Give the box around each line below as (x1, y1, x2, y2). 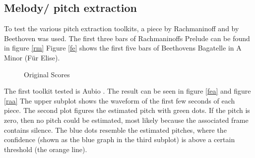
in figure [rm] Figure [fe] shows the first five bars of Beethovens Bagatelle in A (4, 43, 242, 53)
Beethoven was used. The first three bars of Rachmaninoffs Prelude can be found (4, 33, 250, 43)
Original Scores (24, 69, 70, 79)
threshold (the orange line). (4, 144, 87, 154)
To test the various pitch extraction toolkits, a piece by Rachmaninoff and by (4, 23, 239, 34)
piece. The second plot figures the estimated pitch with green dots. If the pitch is (4, 105, 250, 115)
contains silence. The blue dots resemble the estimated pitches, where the (4, 124, 227, 135)
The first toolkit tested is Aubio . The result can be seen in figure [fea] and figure (4, 86, 251, 96)
